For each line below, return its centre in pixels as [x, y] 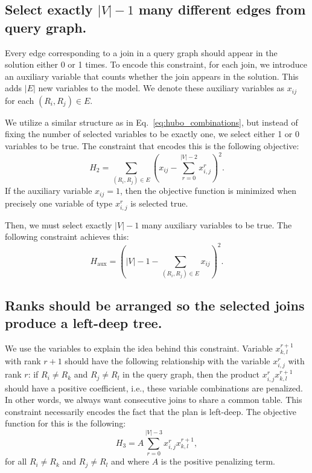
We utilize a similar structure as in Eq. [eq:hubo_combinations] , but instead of [151, 122]
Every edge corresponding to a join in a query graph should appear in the [141, 52]
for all [16, 461]
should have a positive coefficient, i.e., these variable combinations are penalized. [154, 388]
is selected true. [159, 203]
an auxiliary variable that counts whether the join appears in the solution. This [152, 76]
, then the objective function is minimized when [208, 191]
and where [130, 461]
